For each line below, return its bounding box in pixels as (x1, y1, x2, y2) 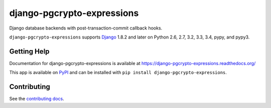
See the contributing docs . (9, 95, 65, 102)
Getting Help (9, 47, 50, 55)
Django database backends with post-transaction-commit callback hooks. (9, 25, 163, 31)
